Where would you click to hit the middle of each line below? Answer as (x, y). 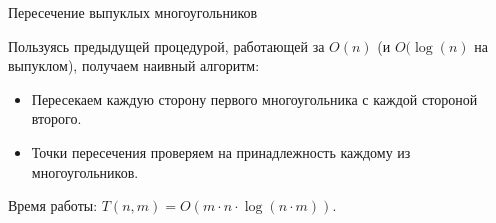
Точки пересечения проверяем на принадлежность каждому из (221, 151)
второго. (56, 118)
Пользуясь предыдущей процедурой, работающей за (166, 45)
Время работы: (53, 205)
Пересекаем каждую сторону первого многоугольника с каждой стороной (254, 98)
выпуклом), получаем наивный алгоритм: (134, 65)
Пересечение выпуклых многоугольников (133, 12)
